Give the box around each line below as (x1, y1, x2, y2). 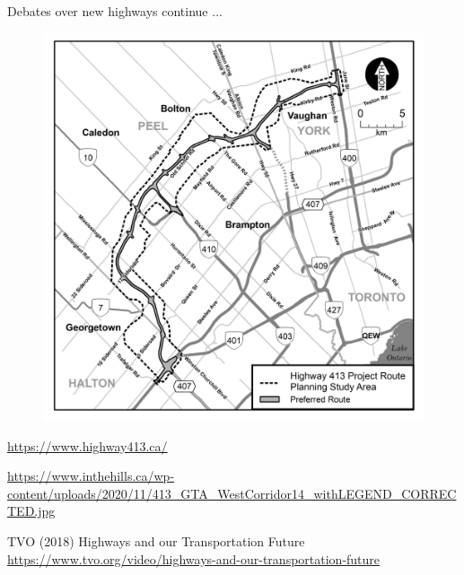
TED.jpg (7, 501, 56, 520)
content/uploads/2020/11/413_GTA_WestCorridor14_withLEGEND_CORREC (7, 484, 457, 502)
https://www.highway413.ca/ (7, 436, 168, 455)
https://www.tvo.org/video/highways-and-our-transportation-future (7, 549, 381, 568)
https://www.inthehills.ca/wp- (7, 466, 175, 485)
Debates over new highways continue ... (7, 2, 223, 20)
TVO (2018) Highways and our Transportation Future (7, 532, 305, 550)
